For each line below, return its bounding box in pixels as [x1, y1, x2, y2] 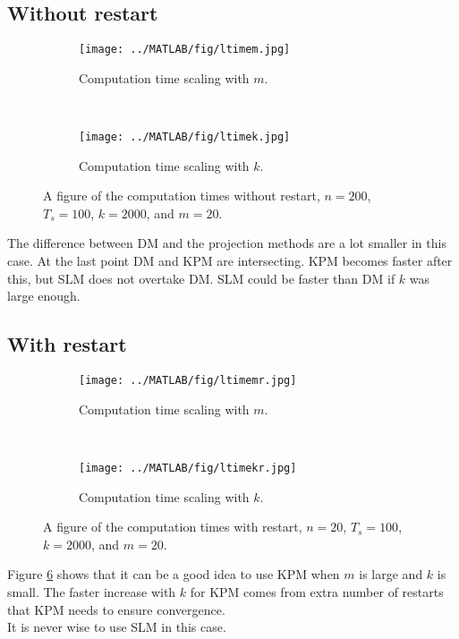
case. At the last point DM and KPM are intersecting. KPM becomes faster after [7, 251, 453, 270]
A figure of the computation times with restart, [43, 517, 302, 536]
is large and [359, 565, 423, 584]
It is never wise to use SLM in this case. [7, 618, 226, 636]
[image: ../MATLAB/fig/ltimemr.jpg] [79, 374, 297, 388]
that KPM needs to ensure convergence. [7, 600, 225, 618]
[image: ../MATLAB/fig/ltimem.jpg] [79, 43, 291, 56]
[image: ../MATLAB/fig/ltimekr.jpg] [79, 461, 297, 474]
